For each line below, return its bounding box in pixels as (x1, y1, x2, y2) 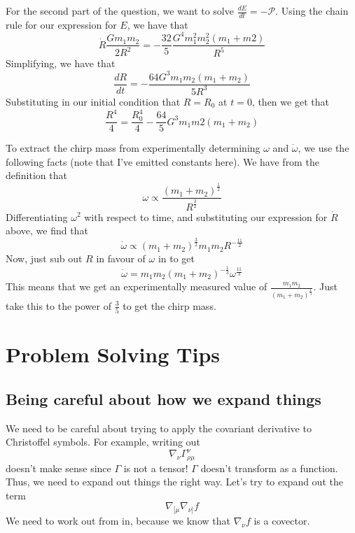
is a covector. (253, 513, 310, 528)
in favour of (96, 251, 146, 266)
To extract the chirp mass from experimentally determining (6, 141, 260, 155)
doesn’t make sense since (6, 460, 111, 475)
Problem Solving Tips (6, 340, 221, 369)
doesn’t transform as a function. (200, 460, 338, 475)
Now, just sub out (6, 251, 83, 266)
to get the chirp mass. (123, 298, 216, 313)
